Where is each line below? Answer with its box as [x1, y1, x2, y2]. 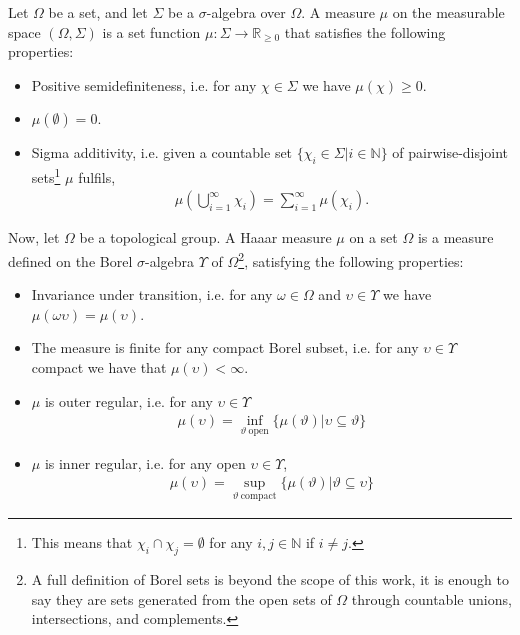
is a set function [102, 21, 201, 42]
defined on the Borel [8, 250, 133, 271]
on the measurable [392, 2, 505, 22]
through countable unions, [351, 588, 512, 609]
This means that [31, 532, 133, 553]
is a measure [417, 227, 494, 248]
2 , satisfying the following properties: [238, 248, 464, 271]
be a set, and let [48, 2, 148, 22]
